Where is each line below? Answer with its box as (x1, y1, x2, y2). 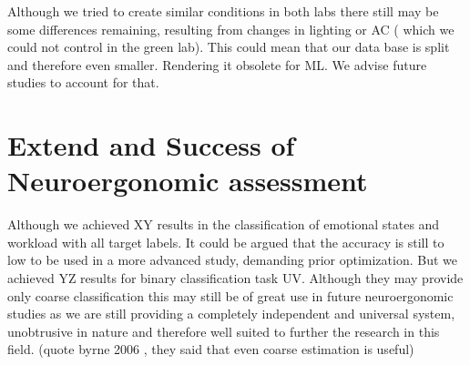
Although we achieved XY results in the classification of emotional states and (7, 215, 440, 234)
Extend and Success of (7, 127, 295, 164)
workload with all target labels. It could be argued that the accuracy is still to (7, 232, 444, 251)
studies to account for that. (7, 73, 159, 92)
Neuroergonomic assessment (7, 162, 368, 199)
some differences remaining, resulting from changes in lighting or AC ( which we (7, 19, 455, 38)
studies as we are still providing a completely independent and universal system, (7, 304, 455, 323)
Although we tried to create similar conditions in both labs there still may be (7, 2, 439, 20)
